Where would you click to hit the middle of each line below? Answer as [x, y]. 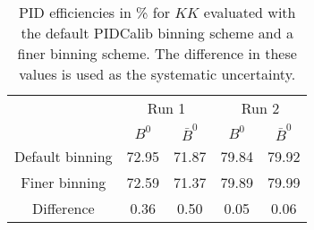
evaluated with [250, 12]
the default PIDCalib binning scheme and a [157, 33]
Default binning [64, 156]
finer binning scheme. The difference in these [157, 53]
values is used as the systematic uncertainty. [157, 74]
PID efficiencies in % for [94, 12]
